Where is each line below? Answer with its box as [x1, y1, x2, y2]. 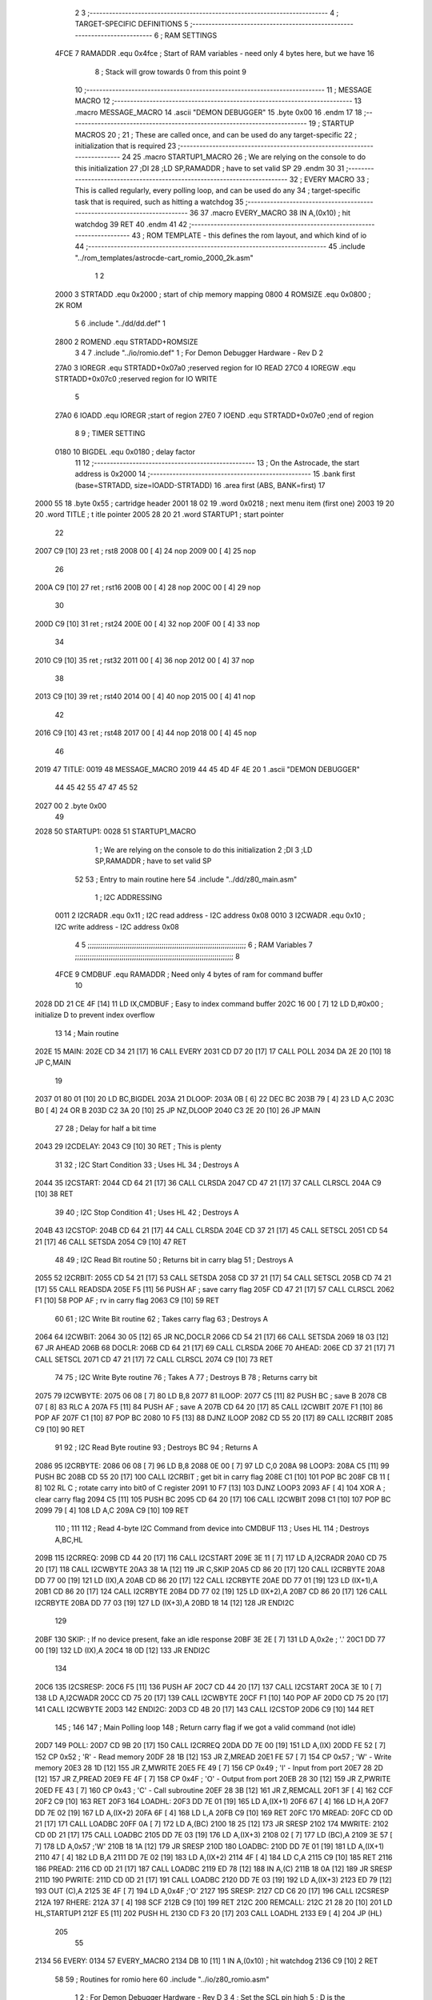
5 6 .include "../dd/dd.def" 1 [74, 318, 166, 328]
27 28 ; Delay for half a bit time [54, 1123, 157, 1133]
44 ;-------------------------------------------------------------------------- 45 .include [74, 242, 366, 251]
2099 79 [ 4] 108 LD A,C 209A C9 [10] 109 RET [34, 1506, 190, 1515]
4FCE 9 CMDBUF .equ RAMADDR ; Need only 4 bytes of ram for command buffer [54, 970, 323, 979]
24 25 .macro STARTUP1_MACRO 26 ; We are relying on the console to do [122, 152, 366, 162]
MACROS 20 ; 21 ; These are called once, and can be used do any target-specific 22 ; [74, 130, 358, 139]
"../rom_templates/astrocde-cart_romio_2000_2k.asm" [74, 253, 254, 262]
